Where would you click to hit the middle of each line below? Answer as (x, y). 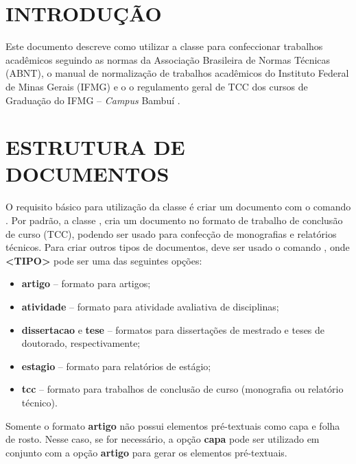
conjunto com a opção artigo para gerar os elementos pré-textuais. (146, 452)
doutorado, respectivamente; (81, 343)
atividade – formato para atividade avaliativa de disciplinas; (150, 306)
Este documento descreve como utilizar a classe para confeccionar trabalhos (164, 46)
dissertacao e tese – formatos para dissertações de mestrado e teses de (173, 329)
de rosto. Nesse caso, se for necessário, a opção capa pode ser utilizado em (163, 439)
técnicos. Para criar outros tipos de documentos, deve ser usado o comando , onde (178, 247)
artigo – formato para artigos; (86, 283)
